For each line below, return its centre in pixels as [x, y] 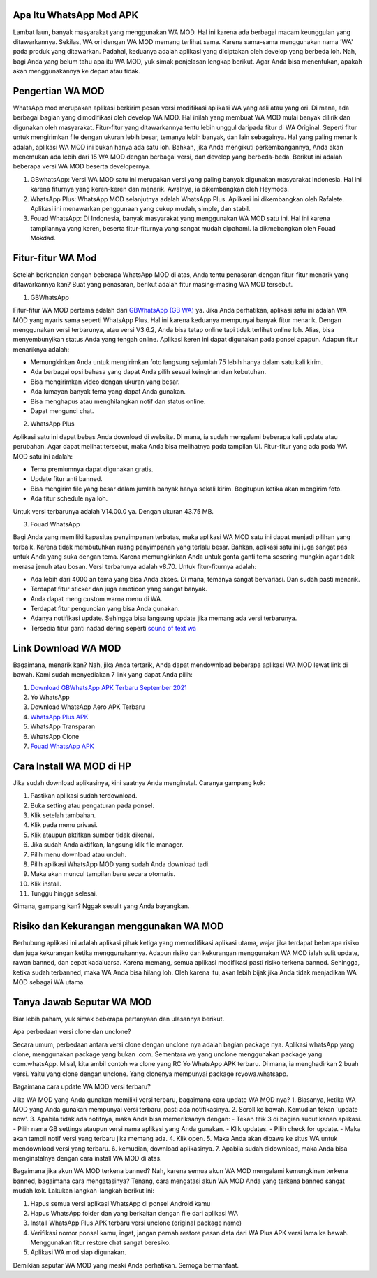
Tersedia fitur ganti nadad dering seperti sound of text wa [113, 628]
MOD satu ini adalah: [43, 456]
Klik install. [46, 884]
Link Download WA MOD [67, 648]
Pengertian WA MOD [59, 91]
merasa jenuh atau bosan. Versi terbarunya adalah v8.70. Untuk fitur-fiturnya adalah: [135, 566]
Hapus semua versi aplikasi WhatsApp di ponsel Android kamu [120, 1203]
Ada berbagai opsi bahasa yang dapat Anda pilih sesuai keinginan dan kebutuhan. [148, 372]
